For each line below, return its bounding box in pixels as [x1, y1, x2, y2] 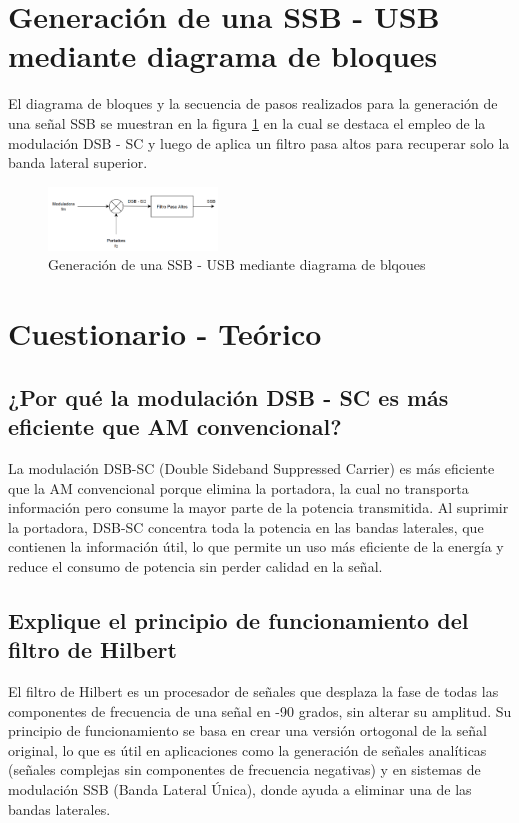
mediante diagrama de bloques [8, 35, 438, 76]
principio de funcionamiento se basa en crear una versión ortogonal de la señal [8, 720, 487, 741]
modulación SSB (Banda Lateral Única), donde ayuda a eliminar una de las [8, 779, 472, 800]
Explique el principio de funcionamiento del [8, 604, 469, 635]
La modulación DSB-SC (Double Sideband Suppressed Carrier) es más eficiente [8, 457, 495, 478]
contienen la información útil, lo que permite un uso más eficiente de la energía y [8, 536, 504, 557]
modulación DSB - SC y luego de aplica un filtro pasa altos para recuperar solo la [8, 132, 510, 153]
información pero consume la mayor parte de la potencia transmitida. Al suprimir [8, 497, 509, 518]
